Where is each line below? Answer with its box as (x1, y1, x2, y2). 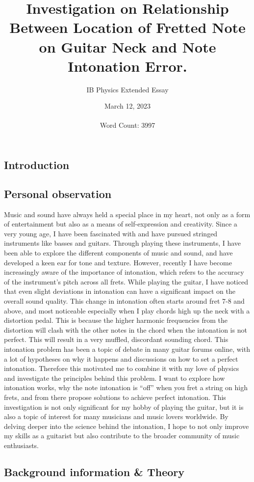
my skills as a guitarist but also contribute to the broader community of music (4, 430, 240, 441)
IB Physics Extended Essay (86, 84, 169, 94)
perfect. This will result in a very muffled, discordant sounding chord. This (4, 334, 229, 344)
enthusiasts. (4, 440, 39, 450)
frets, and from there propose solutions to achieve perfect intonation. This (4, 392, 226, 402)
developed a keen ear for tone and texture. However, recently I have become (4, 257, 232, 267)
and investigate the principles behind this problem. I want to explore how (4, 372, 225, 383)
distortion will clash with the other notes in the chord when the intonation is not (4, 324, 247, 335)
